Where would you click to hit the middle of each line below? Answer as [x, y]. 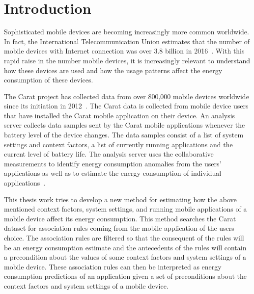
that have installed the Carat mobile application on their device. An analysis [120, 115]
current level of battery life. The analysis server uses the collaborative [109, 154]
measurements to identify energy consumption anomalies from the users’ [113, 163]
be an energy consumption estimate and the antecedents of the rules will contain [125, 247]
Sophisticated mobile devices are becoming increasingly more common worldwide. [127, 32]
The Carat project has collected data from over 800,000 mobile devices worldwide [127, 96]
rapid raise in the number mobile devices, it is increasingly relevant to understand [127, 60]
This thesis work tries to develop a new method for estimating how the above [120, 199]
